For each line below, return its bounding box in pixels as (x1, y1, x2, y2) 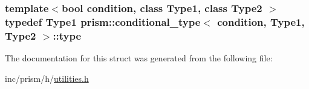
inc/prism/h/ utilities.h (5, 72, 89, 84)
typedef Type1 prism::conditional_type (5, 14, 201, 29)
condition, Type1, (217, 14, 305, 29)
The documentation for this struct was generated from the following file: (5, 52, 273, 64)
